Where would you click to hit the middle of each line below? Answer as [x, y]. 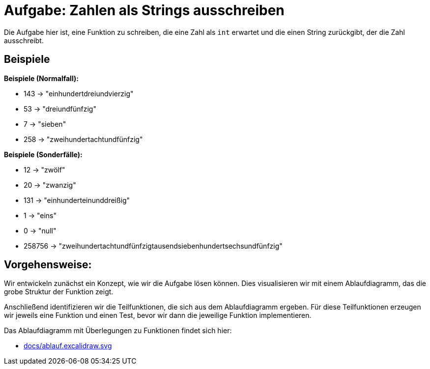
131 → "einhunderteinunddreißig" [77, 200]
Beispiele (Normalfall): [41, 78]
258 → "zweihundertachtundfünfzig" [83, 139]
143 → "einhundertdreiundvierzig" [79, 93]
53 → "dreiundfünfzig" [60, 109]
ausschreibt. [24, 40]
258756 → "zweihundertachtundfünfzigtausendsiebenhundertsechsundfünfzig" [153, 246]
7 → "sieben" [45, 124]
